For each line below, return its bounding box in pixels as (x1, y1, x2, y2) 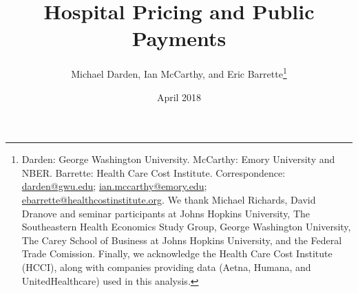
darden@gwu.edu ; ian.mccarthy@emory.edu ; (21, 179, 207, 193)
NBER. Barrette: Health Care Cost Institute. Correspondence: (21, 165, 286, 180)
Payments (131, 24, 227, 52)
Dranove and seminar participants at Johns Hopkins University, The (21, 206, 310, 220)
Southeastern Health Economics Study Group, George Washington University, (21, 219, 351, 234)
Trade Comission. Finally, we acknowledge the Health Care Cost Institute (21, 246, 333, 261)
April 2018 (156, 89, 202, 104)
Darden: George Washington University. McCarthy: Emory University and (21, 152, 335, 166)
